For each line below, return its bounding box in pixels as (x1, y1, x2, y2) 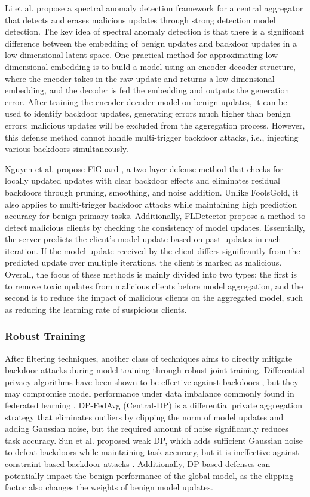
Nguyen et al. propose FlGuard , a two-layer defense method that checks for (5, 162, 283, 175)
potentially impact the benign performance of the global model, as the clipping (5, 469, 294, 481)
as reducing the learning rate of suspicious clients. (5, 303, 187, 315)
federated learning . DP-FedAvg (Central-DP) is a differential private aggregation (5, 399, 302, 411)
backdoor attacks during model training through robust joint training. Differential (5, 364, 305, 376)
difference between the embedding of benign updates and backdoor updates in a (5, 36, 297, 49)
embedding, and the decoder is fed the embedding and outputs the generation (5, 84, 290, 96)
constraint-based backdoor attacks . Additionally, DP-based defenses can (5, 458, 271, 469)
